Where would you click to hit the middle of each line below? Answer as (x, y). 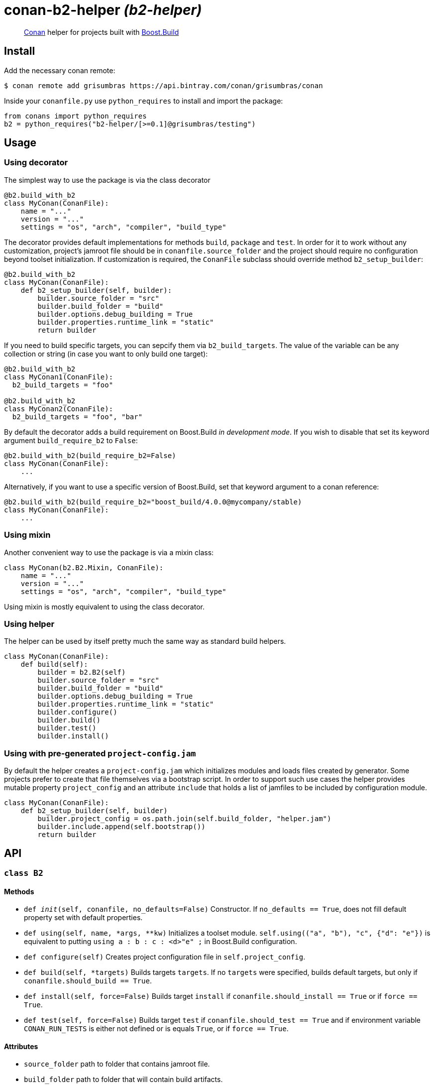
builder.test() (67, 728)
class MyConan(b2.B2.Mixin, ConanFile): (84, 567)
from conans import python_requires (75, 116)
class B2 (24, 873)
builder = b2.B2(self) (82, 672)
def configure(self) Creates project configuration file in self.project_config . (165, 957)
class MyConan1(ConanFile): (59, 377)
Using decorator (36, 163)
